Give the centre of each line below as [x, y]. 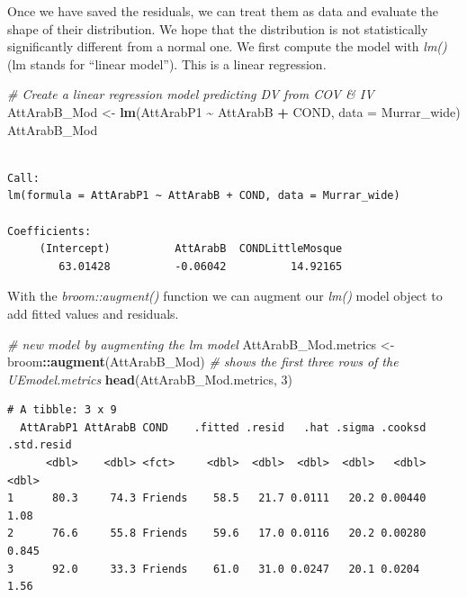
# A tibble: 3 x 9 [62, 410]
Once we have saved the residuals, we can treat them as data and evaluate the [223, 11]
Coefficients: [49, 231]
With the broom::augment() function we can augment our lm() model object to [225, 296]
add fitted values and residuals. [93, 313]
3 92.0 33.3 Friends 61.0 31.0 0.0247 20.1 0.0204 [214, 569]
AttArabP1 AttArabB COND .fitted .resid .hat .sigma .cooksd [223, 427]
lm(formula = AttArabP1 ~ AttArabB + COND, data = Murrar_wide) [204, 196]
